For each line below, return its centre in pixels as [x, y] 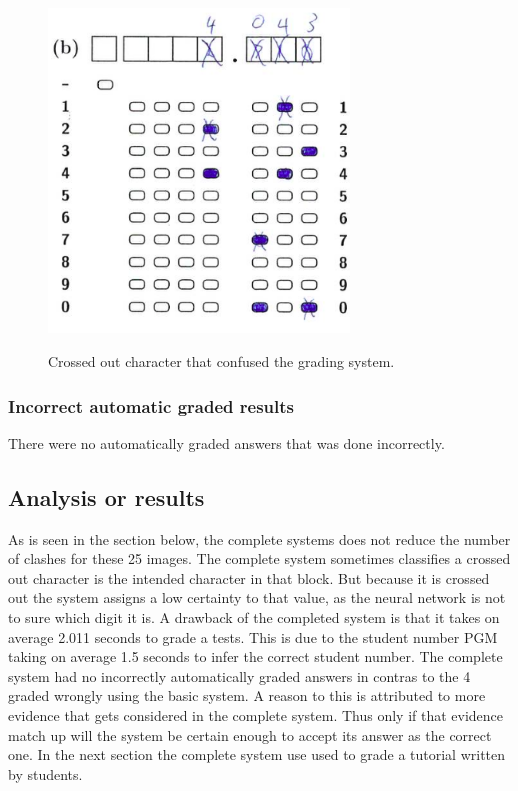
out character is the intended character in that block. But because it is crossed [249, 577]
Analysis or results [106, 496]
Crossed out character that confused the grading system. [221, 361]
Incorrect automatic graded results [151, 405]
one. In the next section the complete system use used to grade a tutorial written [257, 754]
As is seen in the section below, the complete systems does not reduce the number [259, 538]
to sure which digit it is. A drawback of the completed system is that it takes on [254, 617]
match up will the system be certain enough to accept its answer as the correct [250, 734]
